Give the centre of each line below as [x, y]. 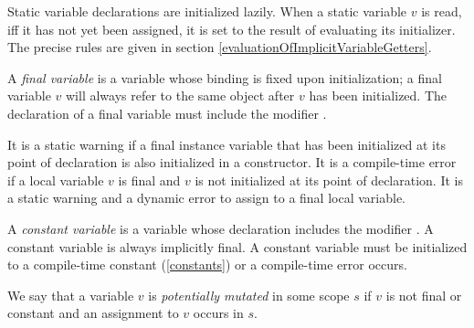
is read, [442, 11]
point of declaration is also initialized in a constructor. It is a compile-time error [232, 162]
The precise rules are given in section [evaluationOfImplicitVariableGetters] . [220, 47]
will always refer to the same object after [180, 95]
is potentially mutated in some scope [249, 295]
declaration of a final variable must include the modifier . [167, 113]
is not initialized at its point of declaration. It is [329, 180]
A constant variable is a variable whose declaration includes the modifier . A [221, 228]
